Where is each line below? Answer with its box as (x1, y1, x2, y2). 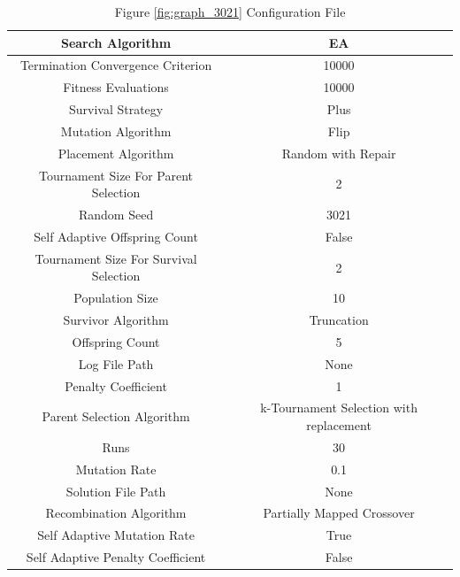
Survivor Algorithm (63, 311, 169, 329)
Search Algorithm (60, 33, 172, 51)
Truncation (309, 311, 369, 329)
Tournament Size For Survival (34, 249, 197, 267)
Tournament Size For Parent (39, 165, 194, 184)
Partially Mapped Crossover (263, 504, 415, 522)
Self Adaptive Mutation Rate (37, 526, 195, 544)
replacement (306, 416, 372, 435)
